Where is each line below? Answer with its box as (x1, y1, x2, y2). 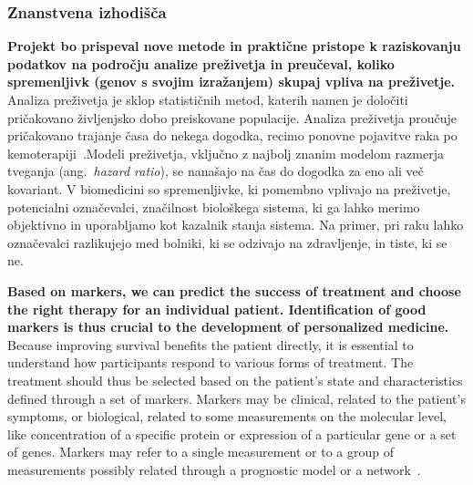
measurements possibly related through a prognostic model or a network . (7, 459, 421, 479)
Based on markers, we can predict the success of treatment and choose (7, 281, 461, 300)
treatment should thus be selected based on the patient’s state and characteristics (7, 370, 463, 389)
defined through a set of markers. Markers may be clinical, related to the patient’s (7, 388, 466, 408)
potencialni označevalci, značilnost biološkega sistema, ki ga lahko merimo (7, 197, 420, 216)
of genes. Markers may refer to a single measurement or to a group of (7, 442, 395, 461)
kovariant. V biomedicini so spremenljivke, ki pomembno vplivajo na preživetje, (7, 179, 451, 198)
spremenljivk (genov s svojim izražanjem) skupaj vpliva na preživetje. (7, 72, 456, 91)
